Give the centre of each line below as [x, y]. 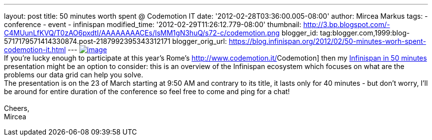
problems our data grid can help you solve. [74, 75]
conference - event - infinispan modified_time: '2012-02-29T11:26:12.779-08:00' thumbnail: [153, 24]
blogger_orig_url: [199, 41]
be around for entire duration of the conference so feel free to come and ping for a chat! [147, 91]
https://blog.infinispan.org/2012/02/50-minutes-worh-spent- [327, 41]
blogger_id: [300, 33]
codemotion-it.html [35, 50]
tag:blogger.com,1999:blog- [365, 33]
